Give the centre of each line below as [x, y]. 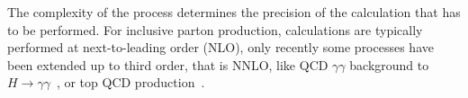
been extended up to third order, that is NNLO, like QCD [168, 64]
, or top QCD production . [130, 82]
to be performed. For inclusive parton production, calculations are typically [215, 29]
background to [389, 64]
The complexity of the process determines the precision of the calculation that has [234, 12]
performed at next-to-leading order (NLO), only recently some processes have [220, 47]
